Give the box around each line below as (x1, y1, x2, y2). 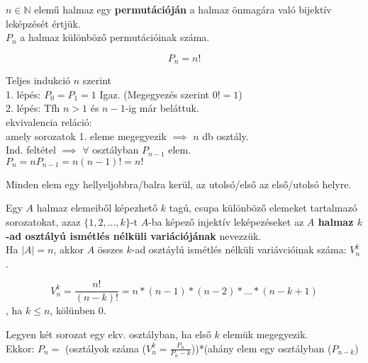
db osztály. (202, 128, 249, 143)
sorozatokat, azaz (6, 214, 81, 229)
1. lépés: (6, 86, 41, 101)
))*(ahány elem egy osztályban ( (191, 340, 332, 355)
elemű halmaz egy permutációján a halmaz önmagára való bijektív (34, 2, 332, 16)
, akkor (53, 242, 84, 257)
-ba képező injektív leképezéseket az (148, 214, 304, 229)
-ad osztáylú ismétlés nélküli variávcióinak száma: (131, 242, 347, 257)
